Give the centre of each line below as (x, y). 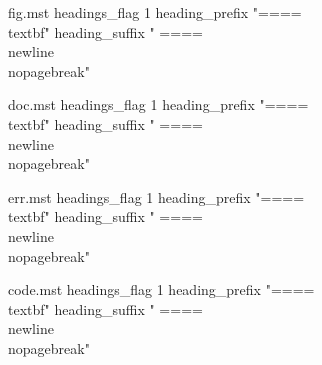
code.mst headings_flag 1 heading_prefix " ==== (161, 289)
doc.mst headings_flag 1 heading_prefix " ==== (158, 104)
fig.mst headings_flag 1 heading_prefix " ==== (155, 12)
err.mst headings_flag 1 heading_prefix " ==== (156, 196)
